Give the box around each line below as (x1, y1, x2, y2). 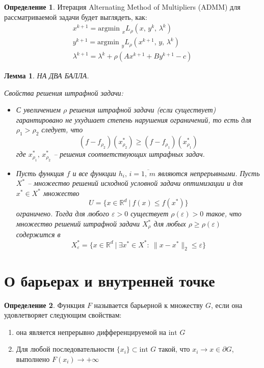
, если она (210, 299, 243, 310)
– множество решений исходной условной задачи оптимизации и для (28, 178, 243, 188)
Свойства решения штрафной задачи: (4, 87, 123, 98)
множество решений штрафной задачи (16, 218, 140, 229)
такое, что (206, 208, 242, 219)
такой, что (158, 344, 190, 354)
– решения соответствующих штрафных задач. (54, 149, 205, 159)
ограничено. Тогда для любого (16, 208, 110, 219)
